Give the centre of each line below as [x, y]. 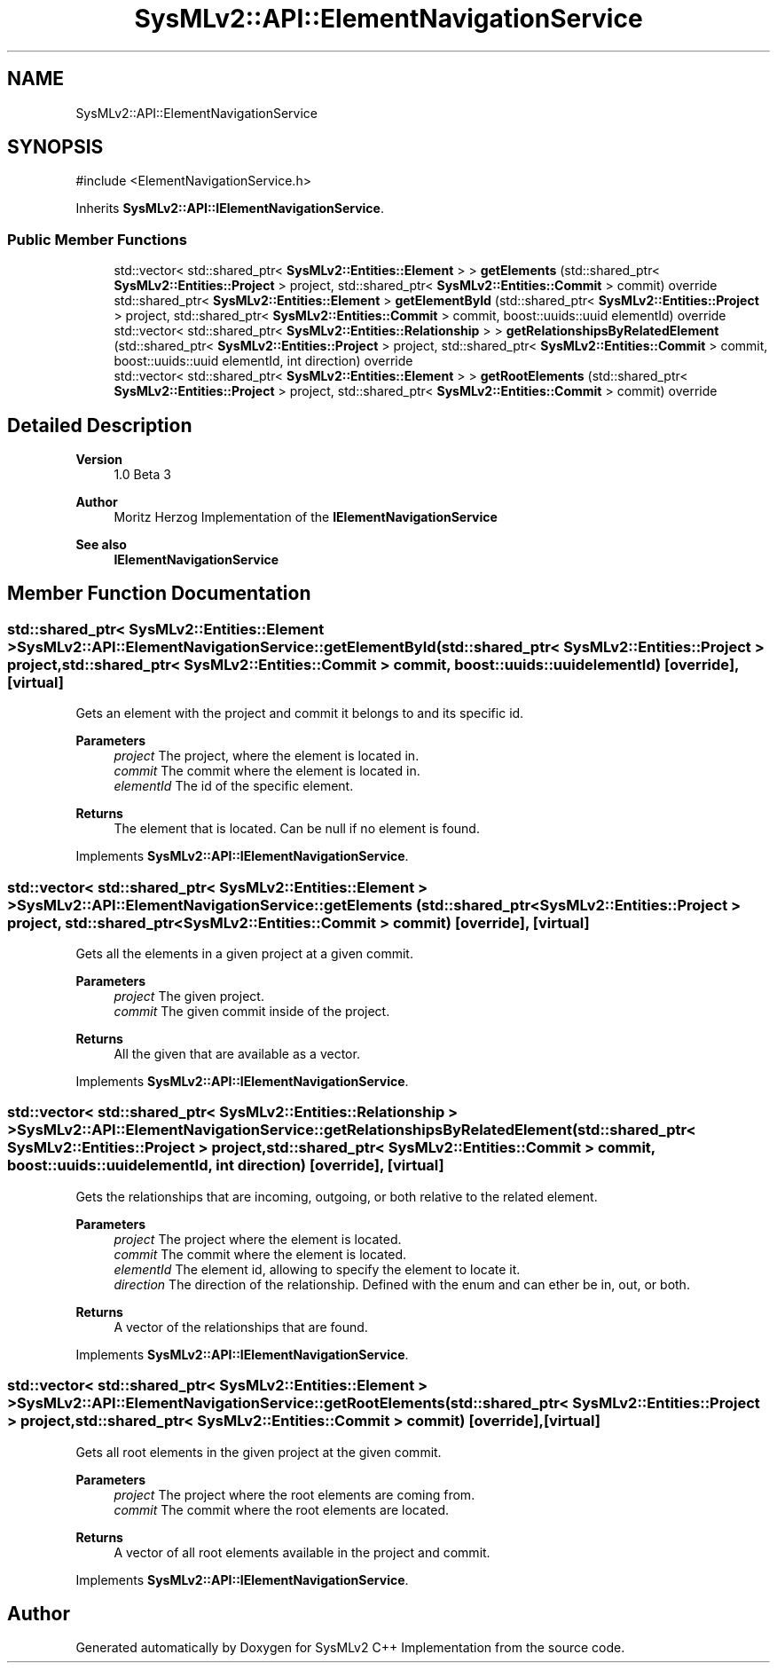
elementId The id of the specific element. [234, 786]
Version [99, 460]
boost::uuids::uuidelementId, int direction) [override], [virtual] [226, 1166]
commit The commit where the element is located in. [267, 771]
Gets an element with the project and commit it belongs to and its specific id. [300, 713]
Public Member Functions [97, 239]
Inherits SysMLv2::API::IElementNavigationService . [230, 209]
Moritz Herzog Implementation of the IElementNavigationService [306, 517]
